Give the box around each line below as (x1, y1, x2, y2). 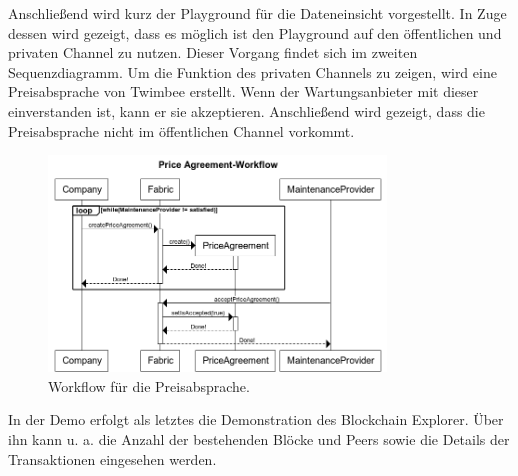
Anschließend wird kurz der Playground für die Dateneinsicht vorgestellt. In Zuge (8, 3, 507, 23)
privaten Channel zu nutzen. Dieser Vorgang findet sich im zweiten (8, 42, 418, 63)
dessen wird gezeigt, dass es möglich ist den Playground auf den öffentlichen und (8, 22, 502, 43)
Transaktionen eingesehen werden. (8, 448, 217, 469)
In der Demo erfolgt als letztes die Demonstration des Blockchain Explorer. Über (8, 409, 504, 430)
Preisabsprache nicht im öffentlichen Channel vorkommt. (8, 120, 355, 141)
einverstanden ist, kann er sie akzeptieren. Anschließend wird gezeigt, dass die (8, 100, 485, 121)
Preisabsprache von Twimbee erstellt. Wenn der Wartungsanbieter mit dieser (8, 81, 479, 102)
